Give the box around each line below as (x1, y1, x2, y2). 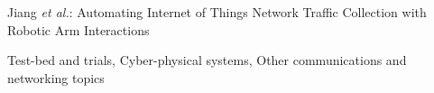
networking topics (7, 68, 105, 87)
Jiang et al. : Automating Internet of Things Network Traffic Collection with (7, 3, 427, 21)
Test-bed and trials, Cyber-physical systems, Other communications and (7, 51, 407, 70)
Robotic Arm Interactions (7, 20, 150, 39)
